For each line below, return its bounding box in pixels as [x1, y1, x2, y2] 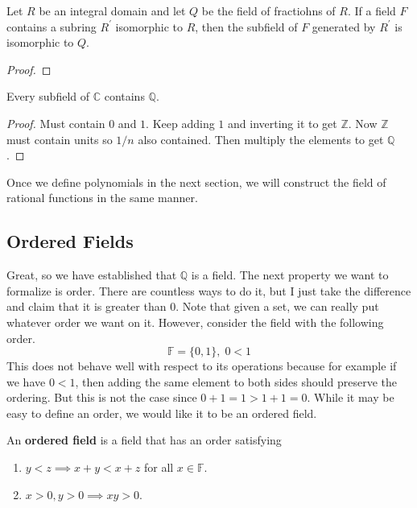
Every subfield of [6, 88, 89, 105]
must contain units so [6, 130, 113, 147]
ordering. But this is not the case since [6, 389, 197, 406]
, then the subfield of [195, 18, 298, 35]
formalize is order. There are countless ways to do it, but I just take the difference [6, 282, 411, 299]
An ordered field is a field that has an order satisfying [6, 432, 282, 448]
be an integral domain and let [39, 2, 186, 19]
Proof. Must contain [6, 114, 105, 131]
